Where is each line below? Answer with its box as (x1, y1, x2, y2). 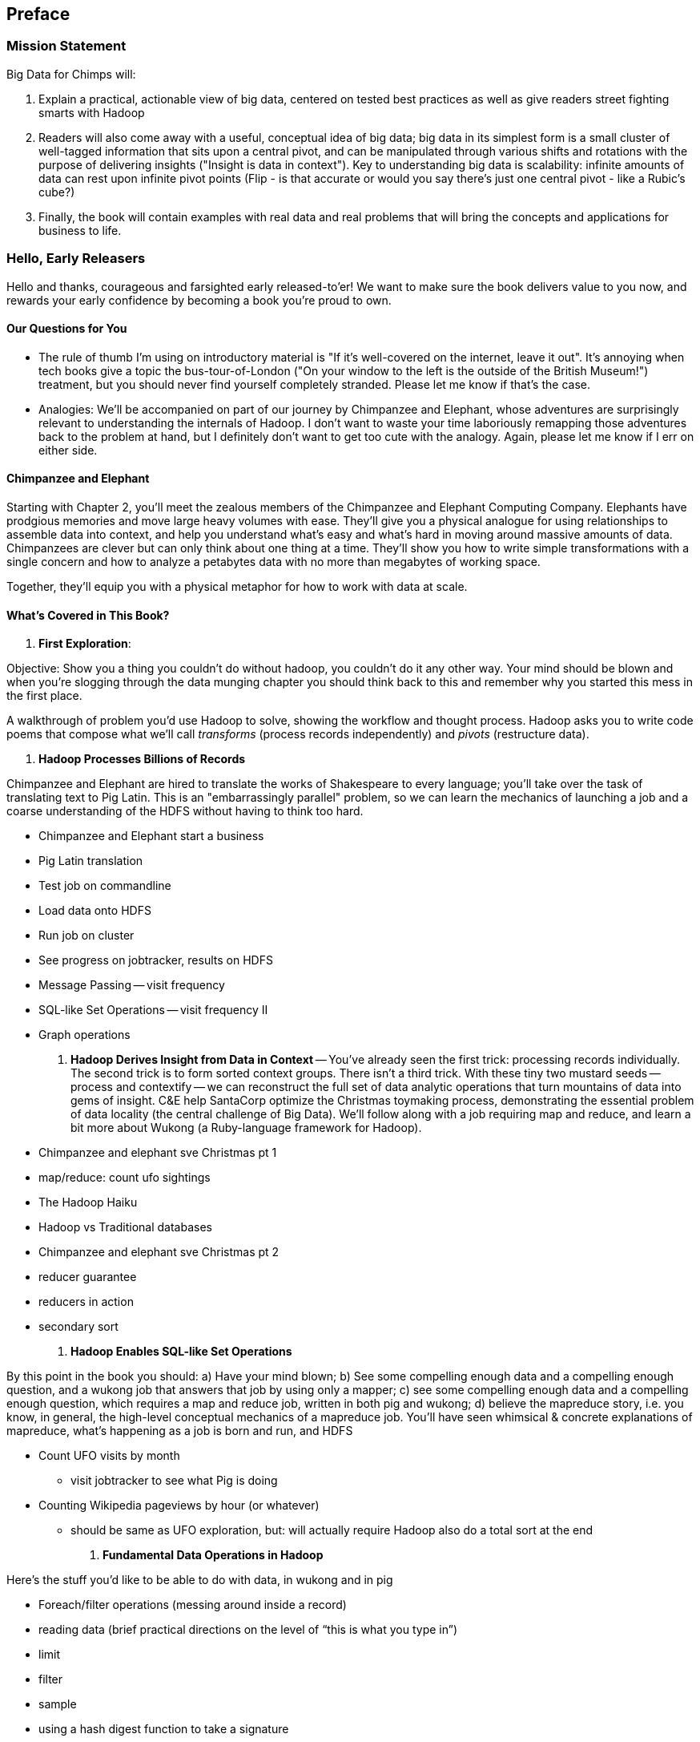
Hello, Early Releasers (6, 250, 146, 267)
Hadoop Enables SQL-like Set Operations (70, 1344, 292, 1359)
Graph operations (38, 1028, 131, 1042)
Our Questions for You (6, 321, 127, 336)
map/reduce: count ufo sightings (38, 1170, 211, 1185)
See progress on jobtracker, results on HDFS (38, 953, 273, 968)
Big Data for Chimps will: (6, 67, 136, 81)
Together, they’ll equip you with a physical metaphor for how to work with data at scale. (6, 579, 468, 593)
